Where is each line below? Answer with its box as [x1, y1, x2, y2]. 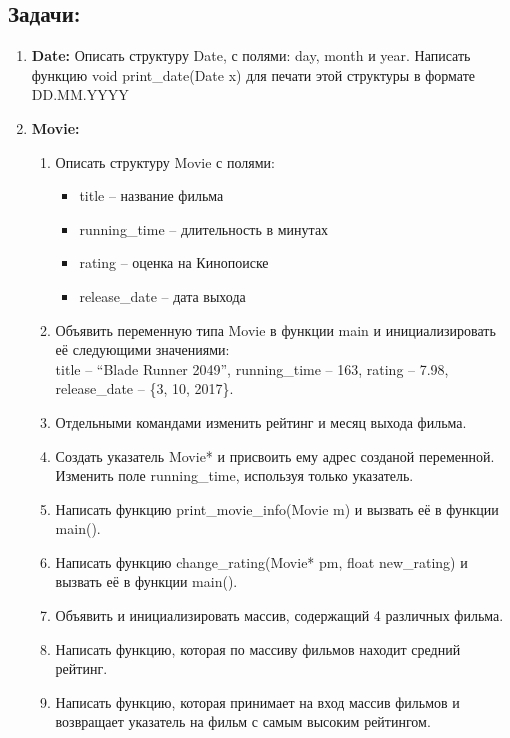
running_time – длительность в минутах [79, 218, 329, 239]
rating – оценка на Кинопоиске [79, 252, 269, 273]
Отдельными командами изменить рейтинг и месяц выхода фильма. [55, 411, 467, 432]
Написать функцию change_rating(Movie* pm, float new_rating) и [55, 551, 468, 572]
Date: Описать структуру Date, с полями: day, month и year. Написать [31, 45, 471, 66]
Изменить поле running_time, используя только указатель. [55, 465, 414, 486]
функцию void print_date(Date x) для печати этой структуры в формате [31, 64, 476, 85]
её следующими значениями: [55, 339, 230, 360]
